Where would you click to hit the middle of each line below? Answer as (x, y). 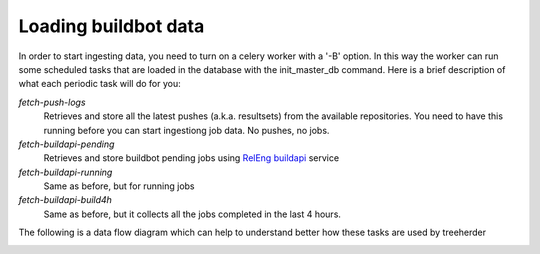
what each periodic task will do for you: (99, 84)
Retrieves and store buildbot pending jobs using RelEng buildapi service (191, 158)
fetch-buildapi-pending (66, 144)
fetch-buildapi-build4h (65, 200)
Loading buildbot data (111, 26)
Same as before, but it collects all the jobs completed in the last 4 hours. (192, 214)
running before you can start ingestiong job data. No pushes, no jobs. (186, 130)
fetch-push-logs (52, 102)
